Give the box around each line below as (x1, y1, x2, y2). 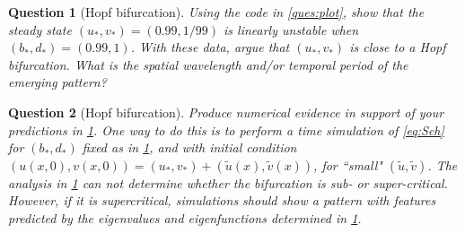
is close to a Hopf (349, 38, 446, 56)
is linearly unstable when (224, 20, 359, 39)
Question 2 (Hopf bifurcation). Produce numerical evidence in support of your (8, 102, 444, 121)
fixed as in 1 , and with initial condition (82, 138, 297, 157)
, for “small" (313, 155, 382, 174)
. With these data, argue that (130, 38, 290, 56)
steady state (8, 20, 72, 39)
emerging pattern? (8, 73, 107, 91)
